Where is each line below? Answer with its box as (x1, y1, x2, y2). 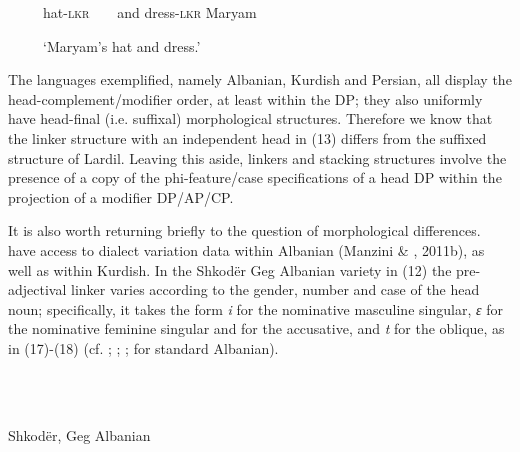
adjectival (8, 279, 67, 300)
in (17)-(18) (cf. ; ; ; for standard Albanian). (8, 337, 279, 358)
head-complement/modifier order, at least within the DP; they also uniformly (8, 88, 483, 109)
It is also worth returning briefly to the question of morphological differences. (8, 220, 481, 241)
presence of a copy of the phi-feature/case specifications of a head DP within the (8, 167, 502, 188)
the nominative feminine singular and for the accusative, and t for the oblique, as (8, 318, 505, 339)
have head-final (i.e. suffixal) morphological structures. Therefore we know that (8, 108, 493, 129)
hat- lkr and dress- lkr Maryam (42, 2, 257, 22)
